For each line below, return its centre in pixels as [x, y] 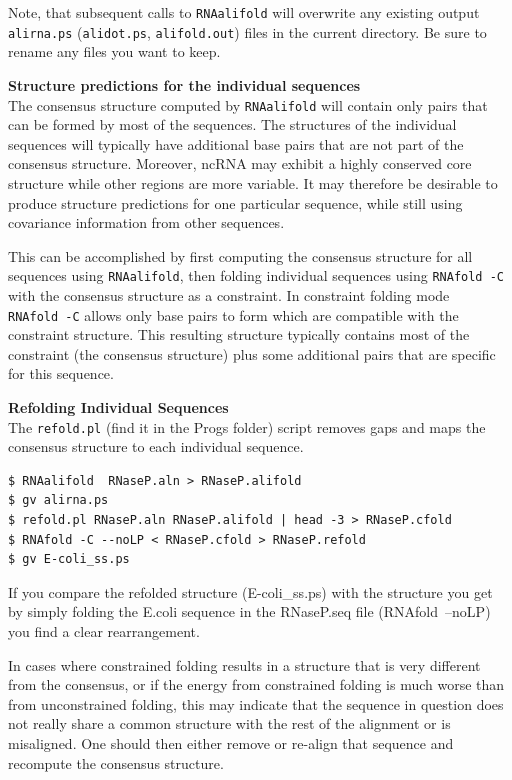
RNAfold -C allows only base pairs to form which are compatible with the [233, 314]
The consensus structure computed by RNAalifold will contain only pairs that [248, 104]
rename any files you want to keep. [114, 51]
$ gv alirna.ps [58, 500]
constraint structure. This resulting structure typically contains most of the [239, 334]
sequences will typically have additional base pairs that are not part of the [236, 143]
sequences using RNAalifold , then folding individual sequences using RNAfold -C [256, 275]
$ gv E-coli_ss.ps [69, 559]
